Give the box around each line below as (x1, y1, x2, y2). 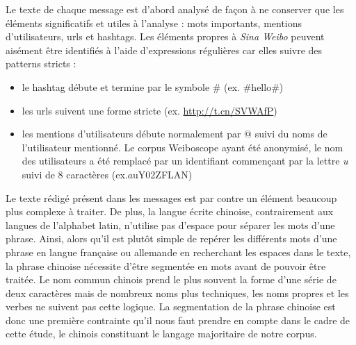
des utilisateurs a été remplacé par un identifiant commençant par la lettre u (22, 153, 348, 168)
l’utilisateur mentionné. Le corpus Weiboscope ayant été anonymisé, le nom (22, 140, 343, 154)
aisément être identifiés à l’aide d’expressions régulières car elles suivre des (6, 42, 323, 57)
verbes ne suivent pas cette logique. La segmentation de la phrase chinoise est (6, 299, 336, 314)
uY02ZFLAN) (133, 167, 193, 181)
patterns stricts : (6, 56, 76, 71)
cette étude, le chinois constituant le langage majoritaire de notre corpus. (6, 326, 317, 341)
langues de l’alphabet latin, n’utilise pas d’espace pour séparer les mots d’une (6, 217, 335, 232)
